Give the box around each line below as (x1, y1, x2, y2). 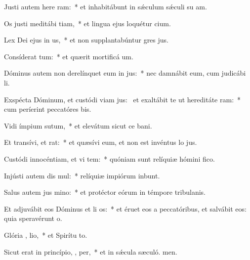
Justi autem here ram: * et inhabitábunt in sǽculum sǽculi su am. (4, 1, 207, 11)
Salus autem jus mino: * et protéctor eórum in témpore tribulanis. (4, 187, 206, 197)
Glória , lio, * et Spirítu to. (4, 229, 87, 240)
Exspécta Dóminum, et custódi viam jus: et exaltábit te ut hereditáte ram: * (4, 94, 241, 104)
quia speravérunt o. (4, 213, 62, 223)
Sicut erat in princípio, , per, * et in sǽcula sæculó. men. (4, 246, 177, 257)
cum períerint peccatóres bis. (4, 104, 91, 114)
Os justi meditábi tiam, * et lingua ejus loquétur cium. (4, 18, 171, 28)
